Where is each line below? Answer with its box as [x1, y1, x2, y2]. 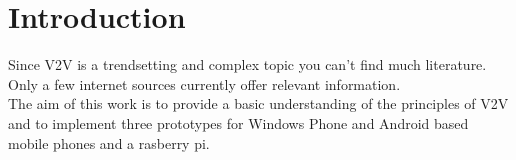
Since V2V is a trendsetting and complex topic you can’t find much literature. [8, 54, 487, 75]
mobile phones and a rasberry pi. [8, 132, 210, 153]
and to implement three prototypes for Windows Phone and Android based [8, 112, 469, 133]
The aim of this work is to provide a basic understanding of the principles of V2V [8, 93, 509, 114]
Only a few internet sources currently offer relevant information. [8, 73, 401, 94]
